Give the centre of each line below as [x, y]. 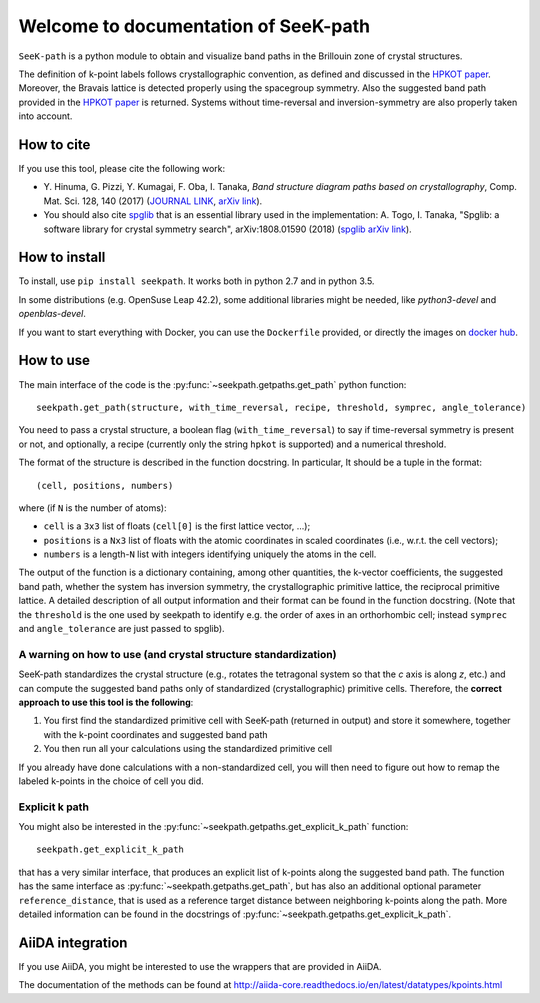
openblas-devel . [52, 314]
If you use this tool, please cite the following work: [122, 169]
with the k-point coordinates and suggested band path [156, 734]
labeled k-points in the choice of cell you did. [111, 781]
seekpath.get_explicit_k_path [110, 849]
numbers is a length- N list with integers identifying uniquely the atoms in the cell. [210, 554]
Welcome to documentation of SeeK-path [194, 26]
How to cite [54, 144]
